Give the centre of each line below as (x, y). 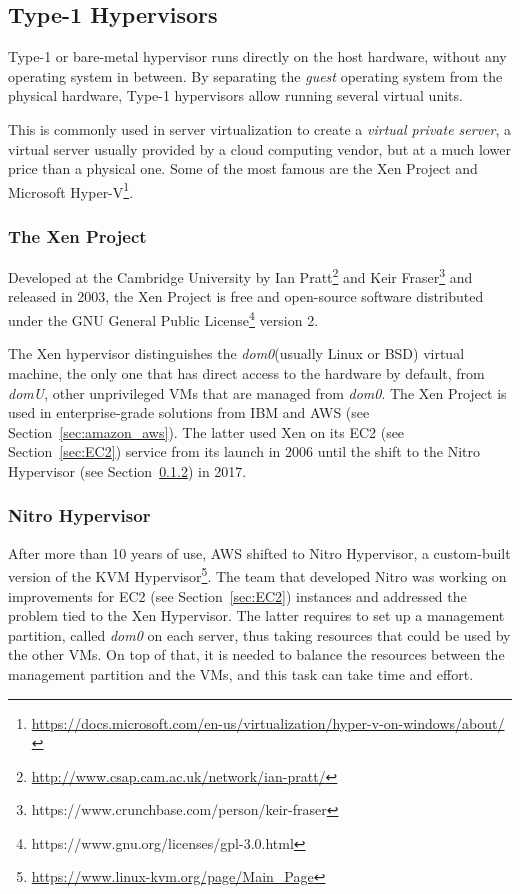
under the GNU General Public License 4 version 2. (163, 318)
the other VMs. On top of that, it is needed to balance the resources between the (256, 654)
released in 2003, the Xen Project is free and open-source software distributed (246, 296)
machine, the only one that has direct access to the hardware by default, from (246, 372)
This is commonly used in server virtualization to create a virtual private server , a (260, 128)
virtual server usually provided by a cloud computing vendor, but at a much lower (259, 148)
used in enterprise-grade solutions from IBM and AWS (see (189, 412)
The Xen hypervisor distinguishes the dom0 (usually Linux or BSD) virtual (236, 353)
